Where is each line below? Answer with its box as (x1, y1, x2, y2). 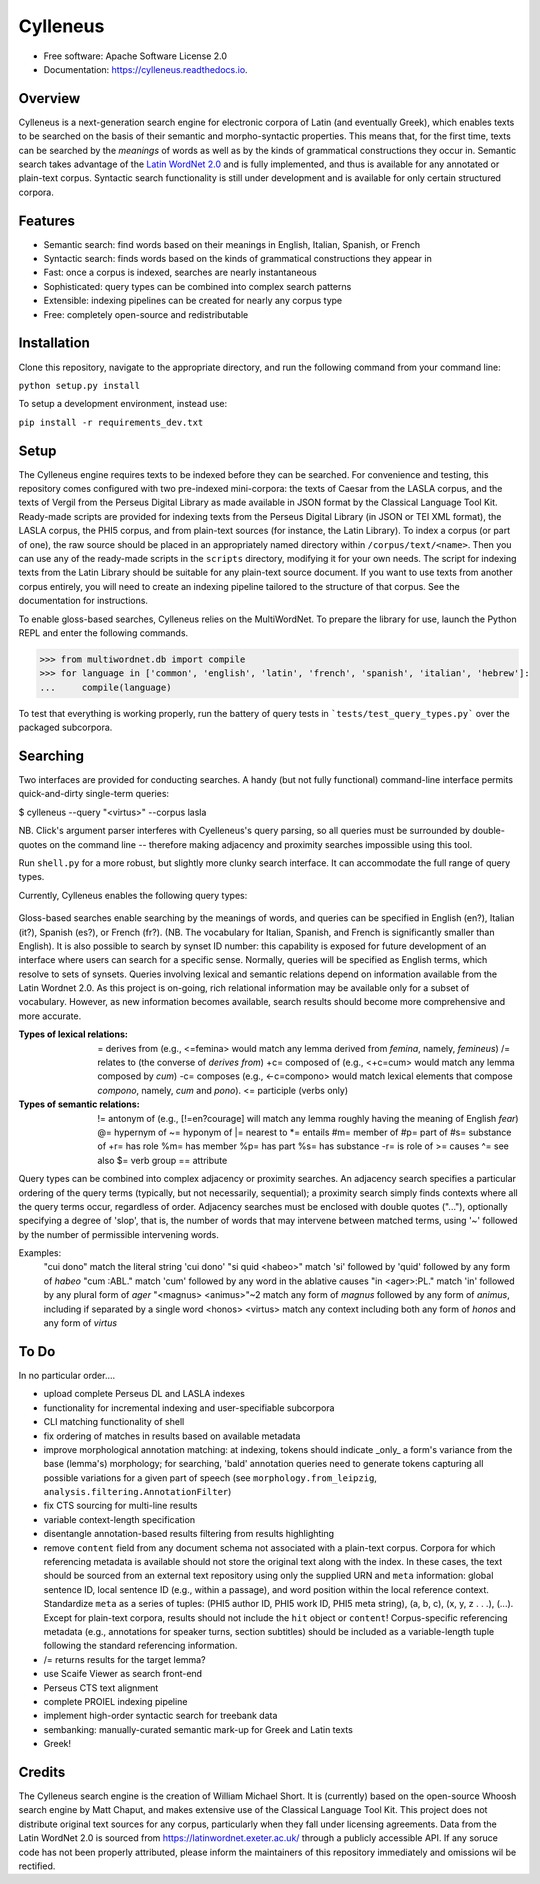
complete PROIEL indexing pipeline (43, 1695, 188, 1707)
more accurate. (18, 1010, 82, 1022)
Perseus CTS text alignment (43, 1681, 159, 1694)
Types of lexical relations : (18, 1028, 129, 1040)
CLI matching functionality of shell (43, 1416, 185, 1428)
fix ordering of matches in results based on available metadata (43, 1430, 301, 1442)
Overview (18, 90, 81, 107)
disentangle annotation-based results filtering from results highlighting (43, 1528, 335, 1540)
